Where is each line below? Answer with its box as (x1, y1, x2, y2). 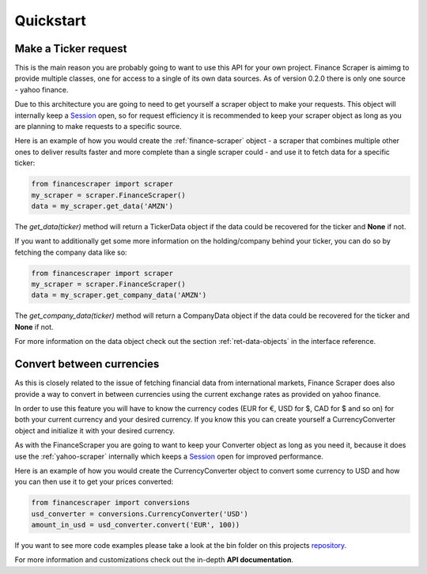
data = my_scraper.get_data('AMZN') (31, 202, 174, 210)
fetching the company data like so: (14, 247, 127, 257)
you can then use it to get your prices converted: (14, 477, 174, 486)
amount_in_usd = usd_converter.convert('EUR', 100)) (31, 520, 240, 530)
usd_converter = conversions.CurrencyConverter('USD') (31, 509, 248, 518)
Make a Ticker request (14, 42, 127, 55)
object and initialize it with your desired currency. (14, 425, 176, 435)
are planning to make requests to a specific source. (14, 122, 182, 131)
